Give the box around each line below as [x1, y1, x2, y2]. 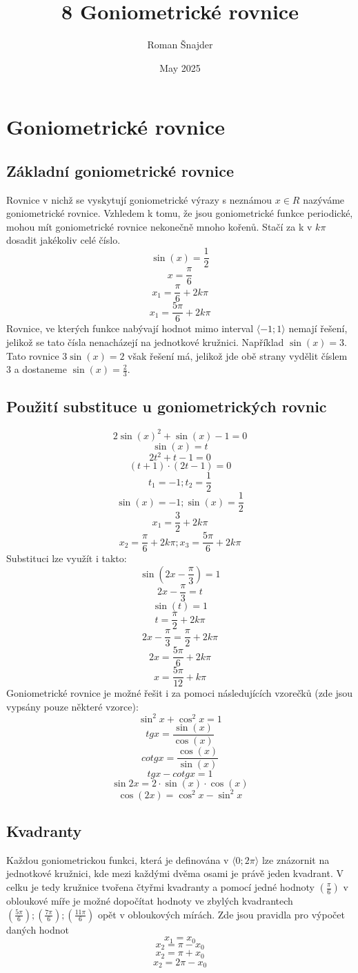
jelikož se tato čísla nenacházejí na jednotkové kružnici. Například [6, 334, 284, 349]
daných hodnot [6, 922, 70, 936]
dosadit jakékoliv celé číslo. [6, 233, 121, 247]
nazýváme [303, 192, 345, 206]
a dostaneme [14, 362, 67, 376]
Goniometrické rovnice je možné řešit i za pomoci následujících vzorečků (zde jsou [6, 686, 353, 700]
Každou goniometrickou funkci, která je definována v [6, 852, 229, 867]
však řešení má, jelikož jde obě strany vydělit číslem [128, 348, 348, 363]
